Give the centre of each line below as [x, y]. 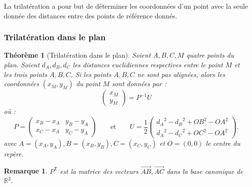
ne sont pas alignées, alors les [181, 74]
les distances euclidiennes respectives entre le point [148, 64]
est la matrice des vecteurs [99, 171]
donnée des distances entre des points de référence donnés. [91, 15]
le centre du [223, 143]
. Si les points [91, 74]
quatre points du [210, 55]
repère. [14, 153]
